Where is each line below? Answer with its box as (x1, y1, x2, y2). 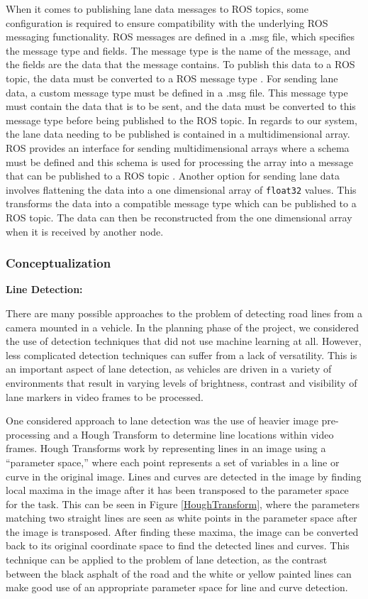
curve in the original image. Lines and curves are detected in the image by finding (6, 468, 362, 483)
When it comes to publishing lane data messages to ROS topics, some (6, 1, 308, 16)
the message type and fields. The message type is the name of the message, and (6, 43, 351, 57)
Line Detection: (6, 282, 83, 297)
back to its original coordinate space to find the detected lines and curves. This (6, 538, 350, 553)
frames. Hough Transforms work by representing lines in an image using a (6, 441, 326, 456)
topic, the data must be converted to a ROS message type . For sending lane (6, 70, 338, 85)
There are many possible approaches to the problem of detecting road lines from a (6, 305, 362, 320)
